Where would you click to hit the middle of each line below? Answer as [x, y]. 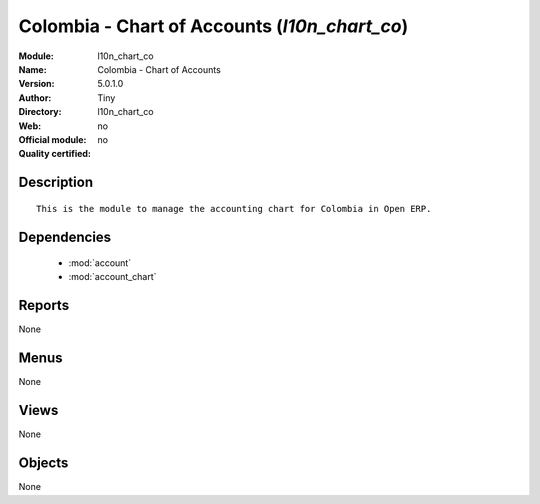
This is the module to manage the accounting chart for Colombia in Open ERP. [234, 208]
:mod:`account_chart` [112, 277]
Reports [44, 305]
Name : [32, 69]
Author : [35, 97]
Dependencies [65, 236]
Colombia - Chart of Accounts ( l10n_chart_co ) [213, 26]
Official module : [52, 139]
